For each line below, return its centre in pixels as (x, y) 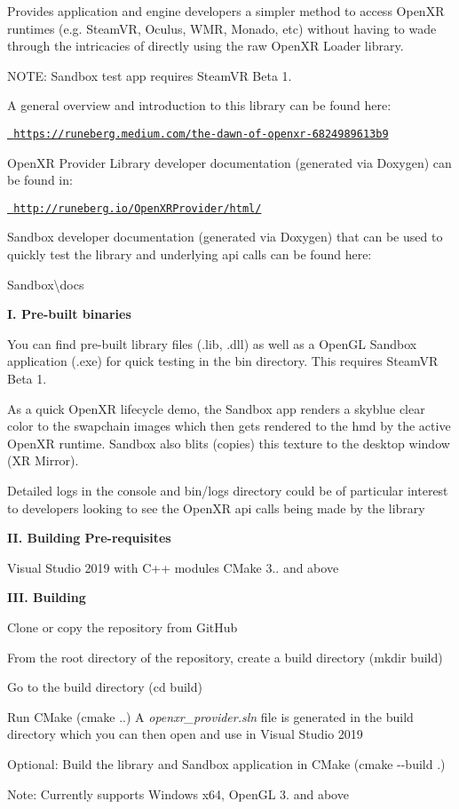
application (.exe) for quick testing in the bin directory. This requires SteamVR (223, 361)
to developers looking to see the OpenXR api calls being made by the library (216, 508)
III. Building (47, 597)
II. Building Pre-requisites (89, 538)
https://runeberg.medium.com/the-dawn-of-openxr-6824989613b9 (201, 134)
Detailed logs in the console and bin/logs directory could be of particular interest (228, 490)
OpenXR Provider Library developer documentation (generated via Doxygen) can (229, 162)
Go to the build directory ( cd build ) (105, 687)
